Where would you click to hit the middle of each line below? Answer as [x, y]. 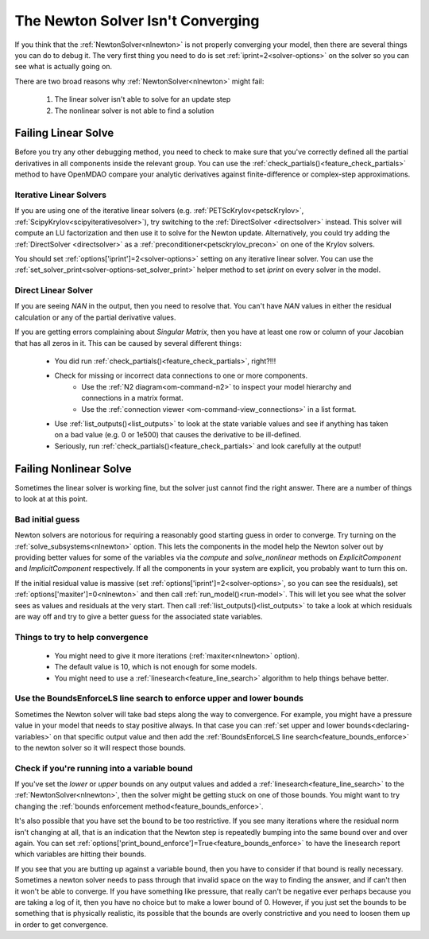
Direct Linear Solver [54, 290]
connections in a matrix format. [132, 398]
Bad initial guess [47, 519]
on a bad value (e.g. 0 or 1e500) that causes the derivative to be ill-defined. [178, 435]
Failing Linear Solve [64, 133]
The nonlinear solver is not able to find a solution [134, 111]
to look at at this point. [51, 499]
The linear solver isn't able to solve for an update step [143, 99]
